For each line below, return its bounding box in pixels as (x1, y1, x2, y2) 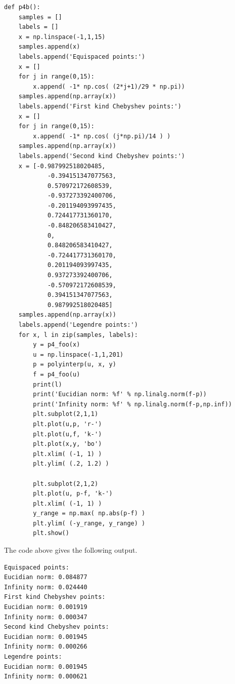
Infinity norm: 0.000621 (4, 673, 87, 680)
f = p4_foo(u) (33, 370, 80, 378)
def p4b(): (4, 4, 40, 11)
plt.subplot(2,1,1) (33, 410, 99, 418)
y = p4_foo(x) (33, 341, 80, 349)
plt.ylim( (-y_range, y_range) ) (33, 519, 146, 527)
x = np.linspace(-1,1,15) (18, 33, 106, 41)
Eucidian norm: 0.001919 (4, 603, 87, 611)
